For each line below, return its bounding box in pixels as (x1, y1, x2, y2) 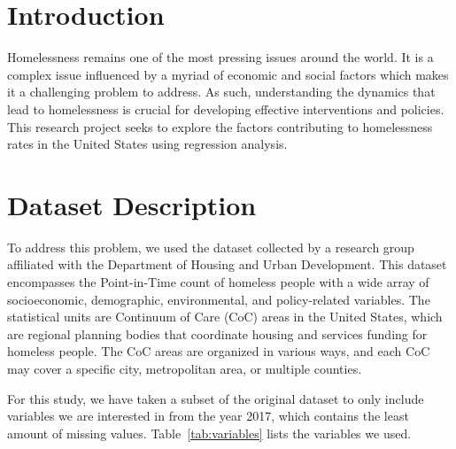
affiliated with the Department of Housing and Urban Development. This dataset (7, 255, 447, 274)
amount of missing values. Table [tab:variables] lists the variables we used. (7, 423, 412, 442)
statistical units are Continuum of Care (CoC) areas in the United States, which (7, 307, 443, 326)
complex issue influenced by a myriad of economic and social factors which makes (7, 65, 449, 83)
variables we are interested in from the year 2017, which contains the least (7, 406, 409, 425)
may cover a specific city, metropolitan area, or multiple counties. (7, 359, 362, 377)
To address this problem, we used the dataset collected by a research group (7, 237, 414, 256)
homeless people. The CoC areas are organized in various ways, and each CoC (7, 342, 430, 360)
